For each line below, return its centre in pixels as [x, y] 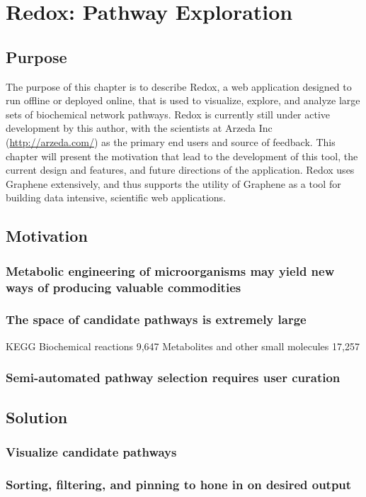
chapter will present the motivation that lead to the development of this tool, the [182, 156]
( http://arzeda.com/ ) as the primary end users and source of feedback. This [171, 141]
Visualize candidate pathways [91, 451]
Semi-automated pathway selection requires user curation [173, 378]
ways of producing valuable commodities [124, 287]
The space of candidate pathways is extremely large [156, 319]
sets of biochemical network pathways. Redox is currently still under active [168, 114]
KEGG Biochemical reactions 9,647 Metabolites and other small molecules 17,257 [183, 346]
